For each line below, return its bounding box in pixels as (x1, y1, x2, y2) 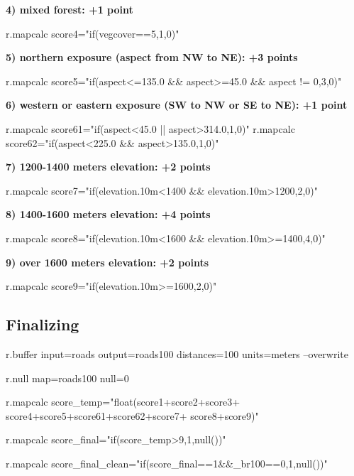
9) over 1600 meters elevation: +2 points (6, 254, 209, 269)
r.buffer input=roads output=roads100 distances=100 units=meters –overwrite (6, 346, 348, 361)
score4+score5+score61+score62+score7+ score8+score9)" (6, 408, 259, 423)
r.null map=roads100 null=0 (6, 370, 129, 385)
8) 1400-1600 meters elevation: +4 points (6, 207, 211, 222)
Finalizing (6, 313, 79, 335)
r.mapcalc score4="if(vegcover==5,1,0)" (6, 26, 179, 40)
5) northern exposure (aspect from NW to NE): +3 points (6, 50, 298, 65)
